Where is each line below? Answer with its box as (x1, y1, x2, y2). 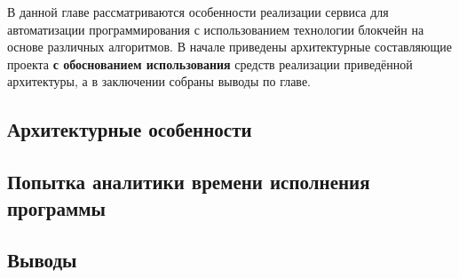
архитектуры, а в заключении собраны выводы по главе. (7, 72, 311, 91)
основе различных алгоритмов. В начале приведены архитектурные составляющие (7, 37, 452, 56)
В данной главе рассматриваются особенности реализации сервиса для (7, 3, 389, 20)
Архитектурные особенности (7, 115, 252, 143)
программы (7, 194, 106, 221)
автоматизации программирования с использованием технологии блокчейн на (7, 20, 424, 38)
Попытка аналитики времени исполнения (7, 168, 370, 195)
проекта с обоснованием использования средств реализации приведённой (7, 54, 413, 73)
